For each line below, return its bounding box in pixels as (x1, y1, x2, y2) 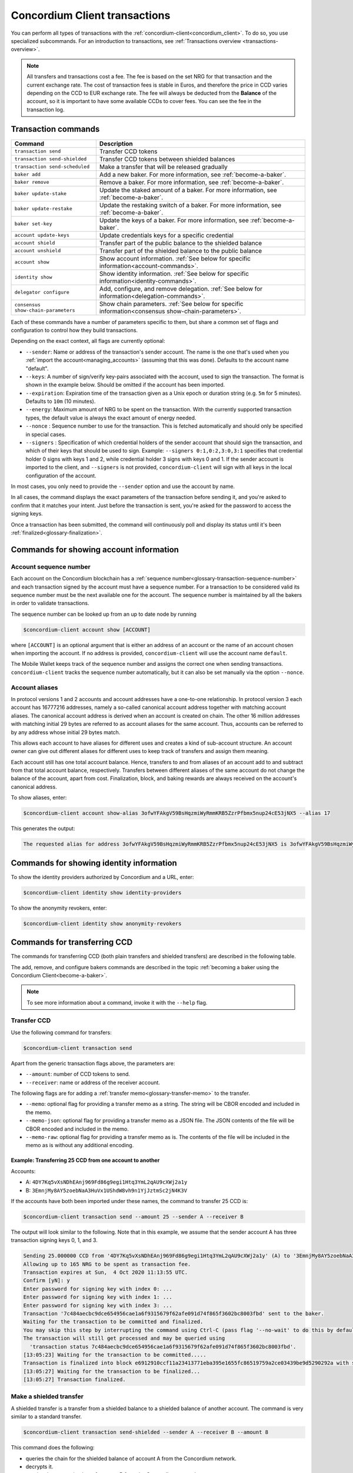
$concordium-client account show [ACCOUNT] (23, 626, 151, 633)
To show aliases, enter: (11, 794, 67, 801)
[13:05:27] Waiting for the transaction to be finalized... (23, 1368, 201, 1375)
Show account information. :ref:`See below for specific (99, 254, 251, 262)
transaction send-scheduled (14, 164, 90, 170)
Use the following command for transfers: (11, 1029, 112, 1036)
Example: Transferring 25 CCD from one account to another (11, 1157, 160, 1164)
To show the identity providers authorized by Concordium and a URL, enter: (11, 873, 194, 880)
